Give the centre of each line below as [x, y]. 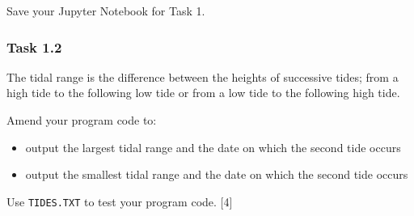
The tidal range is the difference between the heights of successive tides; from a [203, 76]
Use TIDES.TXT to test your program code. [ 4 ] [120, 201]
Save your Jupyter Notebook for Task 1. [106, 11]
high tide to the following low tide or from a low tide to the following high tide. [203, 93]
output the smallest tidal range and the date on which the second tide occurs [217, 174]
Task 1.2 [34, 47]
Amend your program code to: [82, 120]
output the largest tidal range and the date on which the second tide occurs [213, 147]
